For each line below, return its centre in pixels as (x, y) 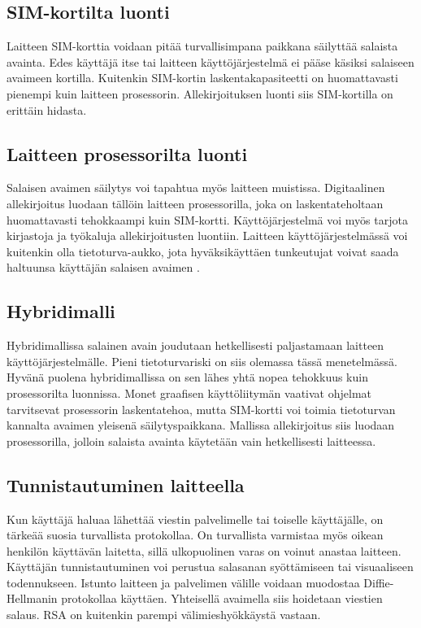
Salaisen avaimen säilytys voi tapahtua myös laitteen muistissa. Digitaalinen (196, 188)
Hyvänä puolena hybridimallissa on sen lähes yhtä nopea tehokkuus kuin (187, 377)
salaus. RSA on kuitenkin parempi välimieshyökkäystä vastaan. (164, 615)
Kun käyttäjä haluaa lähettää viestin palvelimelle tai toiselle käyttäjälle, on (195, 519)
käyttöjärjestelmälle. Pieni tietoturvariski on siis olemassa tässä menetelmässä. (202, 361)
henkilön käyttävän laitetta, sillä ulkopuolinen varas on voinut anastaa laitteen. (204, 550)
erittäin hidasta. (47, 109)
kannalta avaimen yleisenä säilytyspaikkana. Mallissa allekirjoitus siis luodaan (201, 425)
